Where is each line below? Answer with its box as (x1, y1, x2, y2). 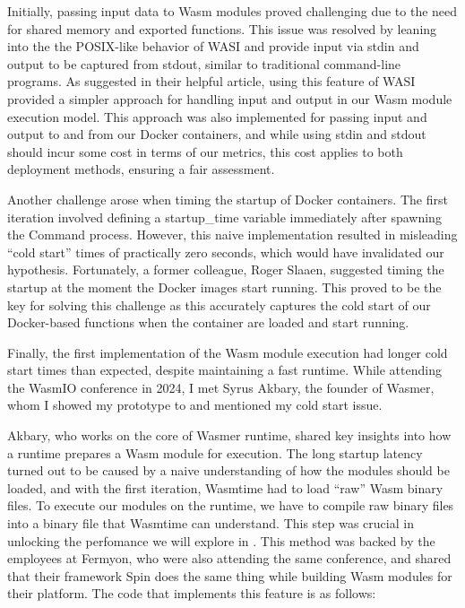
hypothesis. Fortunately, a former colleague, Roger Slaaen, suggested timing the (7, 260, 444, 279)
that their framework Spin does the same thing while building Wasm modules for (7, 566, 452, 585)
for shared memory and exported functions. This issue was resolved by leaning (7, 19, 437, 38)
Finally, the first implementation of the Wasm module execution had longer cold (7, 343, 448, 361)
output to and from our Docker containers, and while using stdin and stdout (7, 125, 426, 143)
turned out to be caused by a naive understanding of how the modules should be (7, 461, 450, 480)
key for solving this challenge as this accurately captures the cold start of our (7, 295, 431, 314)
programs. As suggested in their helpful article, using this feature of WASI (7, 72, 416, 91)
